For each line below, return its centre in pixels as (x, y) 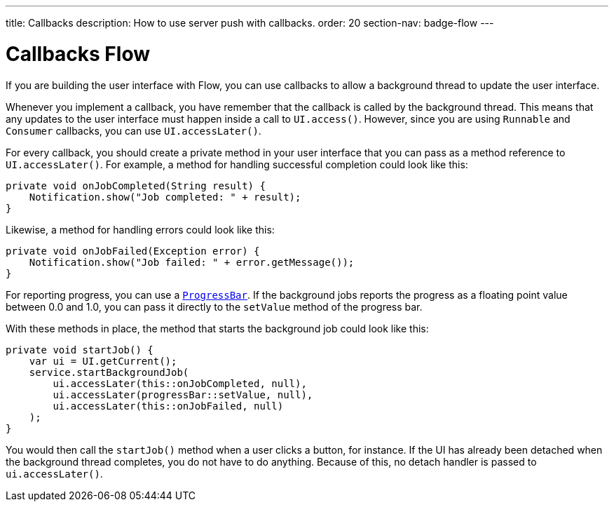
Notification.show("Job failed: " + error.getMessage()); (192, 262)
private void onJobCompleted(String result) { (136, 185)
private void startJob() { (80, 350)
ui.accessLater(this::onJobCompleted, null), (180, 383)
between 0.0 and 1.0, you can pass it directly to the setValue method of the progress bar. (214, 306)
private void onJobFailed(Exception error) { (133, 251)
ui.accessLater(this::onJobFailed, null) (168, 406)
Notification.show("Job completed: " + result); (165, 197)
